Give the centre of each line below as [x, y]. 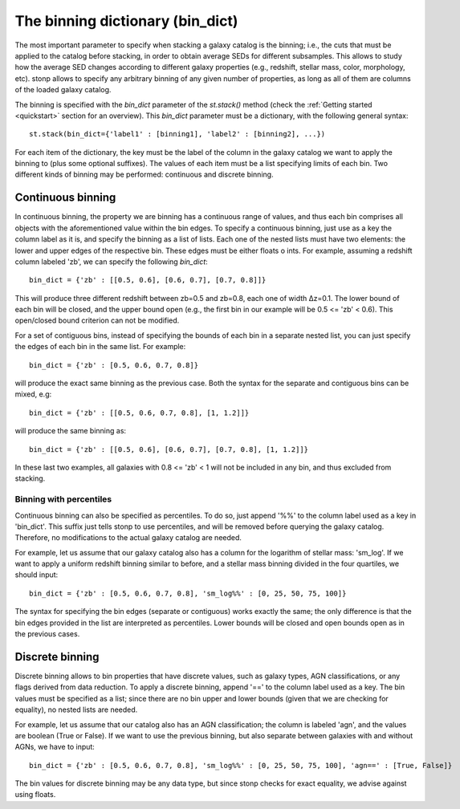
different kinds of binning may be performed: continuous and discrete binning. [144, 175]
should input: [37, 575]
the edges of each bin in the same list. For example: [100, 347]
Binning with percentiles [63, 499]
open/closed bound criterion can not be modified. [97, 320]
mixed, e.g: [33, 394]
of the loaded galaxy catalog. [63, 90]
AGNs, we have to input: [55, 747]
